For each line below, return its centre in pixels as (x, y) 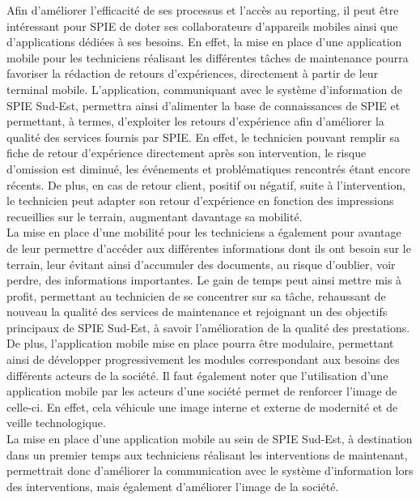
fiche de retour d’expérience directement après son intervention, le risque (187, 153)
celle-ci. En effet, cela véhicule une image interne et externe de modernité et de (202, 406)
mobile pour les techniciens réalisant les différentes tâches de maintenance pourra (208, 57)
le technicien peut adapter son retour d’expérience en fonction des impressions (200, 201)
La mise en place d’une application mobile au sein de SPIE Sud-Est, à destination (210, 439)
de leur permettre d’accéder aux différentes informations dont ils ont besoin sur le (209, 248)
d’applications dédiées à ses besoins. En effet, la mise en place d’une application (204, 42)
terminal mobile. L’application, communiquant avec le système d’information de (204, 89)
